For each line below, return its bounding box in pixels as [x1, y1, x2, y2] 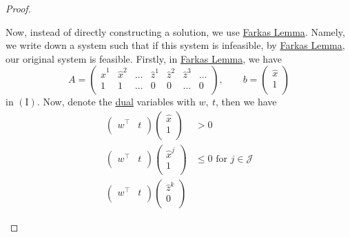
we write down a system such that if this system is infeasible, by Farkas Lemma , [6, 38, 345, 52]
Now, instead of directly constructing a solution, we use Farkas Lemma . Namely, [6, 24, 345, 39]
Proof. [6, 1, 31, 15]
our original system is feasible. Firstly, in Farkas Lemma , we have [6, 51, 282, 65]
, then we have [215, 94, 277, 109]
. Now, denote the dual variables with [37, 94, 196, 109]
